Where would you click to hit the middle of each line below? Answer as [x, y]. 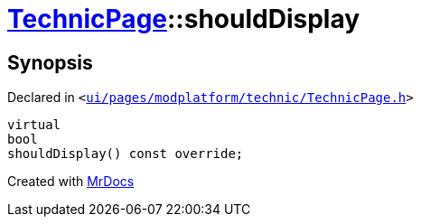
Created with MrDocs [71, 182]
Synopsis [50, 62]
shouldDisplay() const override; [126, 154]
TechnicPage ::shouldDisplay [184, 19]
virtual [34, 125]
